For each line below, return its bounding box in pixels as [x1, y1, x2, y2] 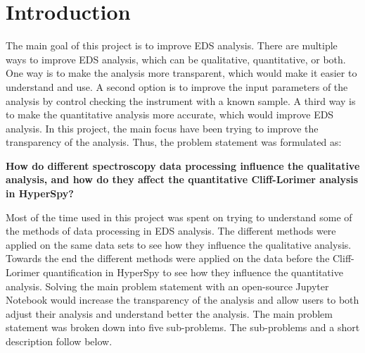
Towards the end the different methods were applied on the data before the [6, 251, 330, 266]
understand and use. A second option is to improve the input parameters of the [6, 79, 348, 94]
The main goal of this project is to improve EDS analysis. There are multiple [6, 38, 338, 53]
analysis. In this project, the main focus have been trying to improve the [6, 120, 319, 135]
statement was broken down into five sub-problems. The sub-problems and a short [6, 320, 360, 335]
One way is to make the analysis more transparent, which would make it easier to [6, 66, 357, 80]
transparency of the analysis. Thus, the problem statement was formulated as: [6, 135, 342, 149]
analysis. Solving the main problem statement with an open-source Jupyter [6, 278, 329, 293]
